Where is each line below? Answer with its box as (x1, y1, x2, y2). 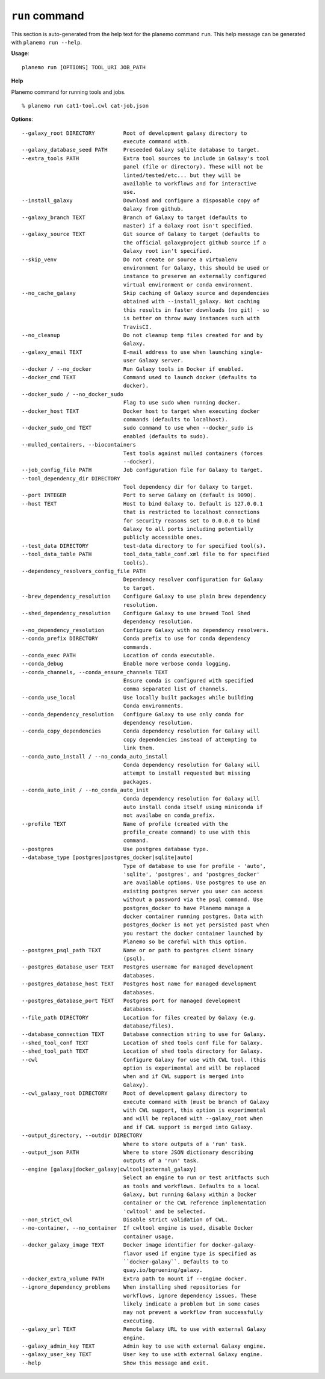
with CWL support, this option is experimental (123, 1106, 267, 1114)
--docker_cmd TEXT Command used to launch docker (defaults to (22, 374, 257, 380)
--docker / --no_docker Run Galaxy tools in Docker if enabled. (22, 365, 244, 373)
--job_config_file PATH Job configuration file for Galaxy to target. (22, 466, 263, 474)
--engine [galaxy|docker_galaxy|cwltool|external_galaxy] (22, 1165, 197, 1173)
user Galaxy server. (123, 357, 184, 364)
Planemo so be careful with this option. (123, 938, 247, 945)
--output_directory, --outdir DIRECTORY (22, 1132, 143, 1139)
